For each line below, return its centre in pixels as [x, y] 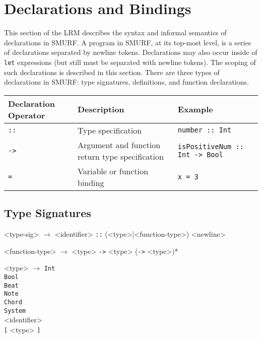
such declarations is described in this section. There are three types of [112, 72]
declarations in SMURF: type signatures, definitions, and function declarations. [126, 82]
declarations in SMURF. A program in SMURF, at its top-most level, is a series [128, 42]
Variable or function [113, 171]
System [15, 311]
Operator [27, 115]
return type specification [120, 156]
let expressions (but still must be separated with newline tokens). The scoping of [130, 62]
